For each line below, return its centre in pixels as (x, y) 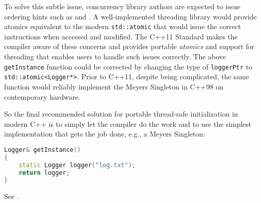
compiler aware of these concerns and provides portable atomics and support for (129, 46)
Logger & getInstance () (43, 150)
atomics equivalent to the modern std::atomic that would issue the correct (123, 26)
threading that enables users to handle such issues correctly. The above (115, 57)
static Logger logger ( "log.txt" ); (77, 165)
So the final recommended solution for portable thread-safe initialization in (121, 114)
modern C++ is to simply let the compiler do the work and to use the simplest (128, 123)
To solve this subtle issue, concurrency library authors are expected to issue (122, 6)
